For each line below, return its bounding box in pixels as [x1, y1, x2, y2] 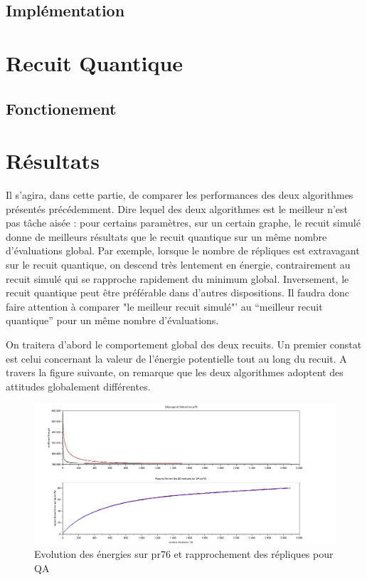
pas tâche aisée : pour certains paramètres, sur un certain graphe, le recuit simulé [6, 215, 361, 230]
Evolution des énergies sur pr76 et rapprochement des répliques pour [34, 547, 334, 561]
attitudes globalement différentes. [6, 378, 151, 393]
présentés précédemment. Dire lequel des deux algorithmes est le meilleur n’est [6, 201, 349, 216]
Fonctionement [6, 97, 117, 119]
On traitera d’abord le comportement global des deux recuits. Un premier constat [6, 337, 362, 351]
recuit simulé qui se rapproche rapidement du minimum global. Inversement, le [6, 271, 349, 286]
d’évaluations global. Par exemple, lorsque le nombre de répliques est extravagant [6, 243, 360, 258]
